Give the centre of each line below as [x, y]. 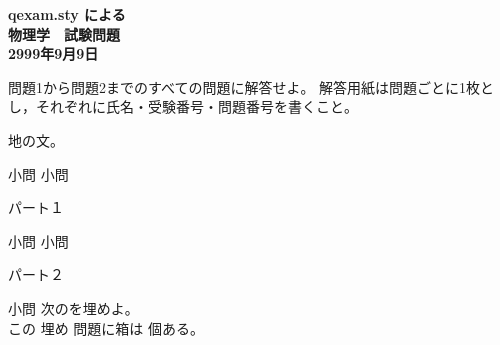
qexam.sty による [67, 14]
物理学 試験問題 [64, 33]
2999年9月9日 [53, 53]
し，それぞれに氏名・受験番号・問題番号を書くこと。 [183, 106]
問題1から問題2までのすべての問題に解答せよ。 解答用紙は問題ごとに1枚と [251, 86]
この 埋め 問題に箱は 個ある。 [106, 327]
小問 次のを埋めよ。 [73, 307]
